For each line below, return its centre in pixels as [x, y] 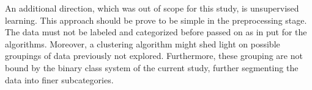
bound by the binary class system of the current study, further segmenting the [152, 67]
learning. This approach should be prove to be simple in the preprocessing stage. [156, 20]
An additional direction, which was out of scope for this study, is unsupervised [152, 8]
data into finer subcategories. [59, 79]
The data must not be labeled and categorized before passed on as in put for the [156, 32]
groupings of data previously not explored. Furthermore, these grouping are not [154, 56]
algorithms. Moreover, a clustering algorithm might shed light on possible [143, 43]
